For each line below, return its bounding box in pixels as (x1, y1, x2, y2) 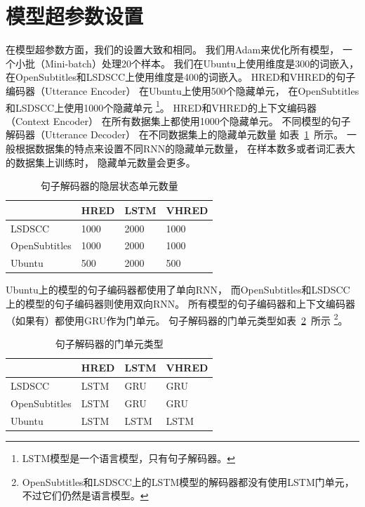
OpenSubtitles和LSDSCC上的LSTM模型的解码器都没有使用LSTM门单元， (22, 474, 354, 489)
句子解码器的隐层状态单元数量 (40, 178, 178, 193)
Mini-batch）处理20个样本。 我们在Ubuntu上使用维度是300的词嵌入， (44, 55, 359, 70)
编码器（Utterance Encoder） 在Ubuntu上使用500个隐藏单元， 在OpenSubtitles (6, 83, 359, 98)
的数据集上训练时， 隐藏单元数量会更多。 (6, 154, 196, 169)
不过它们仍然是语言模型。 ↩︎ (22, 488, 149, 503)
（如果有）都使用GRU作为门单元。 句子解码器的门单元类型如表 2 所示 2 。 (6, 310, 348, 327)
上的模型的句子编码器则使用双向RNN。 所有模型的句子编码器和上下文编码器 (6, 296, 355, 310)
